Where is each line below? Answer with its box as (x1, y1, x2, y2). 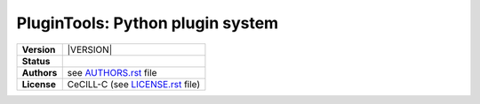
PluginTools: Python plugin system (16, 13, 279, 33)
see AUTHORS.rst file (67, 66, 157, 78)
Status (21, 55, 51, 67)
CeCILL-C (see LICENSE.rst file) (67, 78, 201, 90)
